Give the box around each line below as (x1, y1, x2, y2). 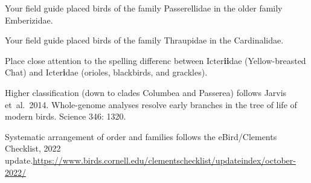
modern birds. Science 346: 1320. (5, 110, 126, 123)
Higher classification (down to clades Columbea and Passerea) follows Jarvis (5, 86, 287, 98)
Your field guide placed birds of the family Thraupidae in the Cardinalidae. (5, 34, 284, 47)
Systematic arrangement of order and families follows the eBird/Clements (5, 130, 277, 143)
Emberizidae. (5, 13, 53, 26)
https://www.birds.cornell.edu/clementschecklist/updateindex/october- (33, 153, 296, 166)
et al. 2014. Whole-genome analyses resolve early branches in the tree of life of (5, 98, 297, 111)
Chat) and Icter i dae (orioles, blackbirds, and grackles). (5, 66, 208, 79)
